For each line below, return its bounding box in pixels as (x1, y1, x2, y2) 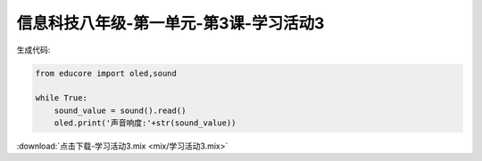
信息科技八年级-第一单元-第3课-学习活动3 (16, 13, 325, 33)
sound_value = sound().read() (54, 105, 187, 116)
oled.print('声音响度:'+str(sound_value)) (54, 118, 237, 128)
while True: (35, 93, 88, 103)
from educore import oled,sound (35, 68, 178, 78)
